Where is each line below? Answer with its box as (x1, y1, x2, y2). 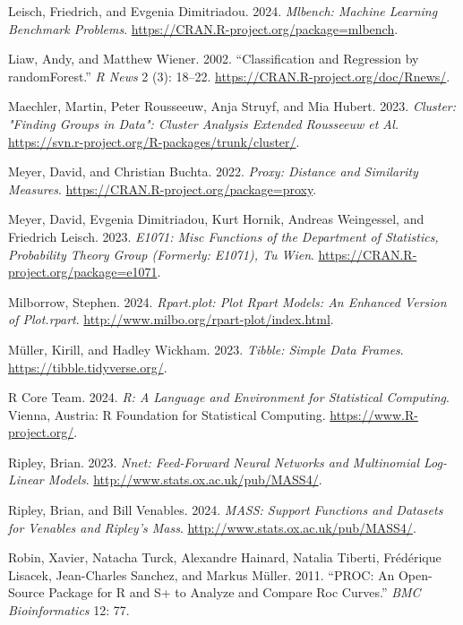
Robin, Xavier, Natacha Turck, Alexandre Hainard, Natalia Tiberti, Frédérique (8, 548, 442, 567)
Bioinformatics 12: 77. (8, 601, 130, 620)
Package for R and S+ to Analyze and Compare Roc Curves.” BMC (48, 583, 421, 602)
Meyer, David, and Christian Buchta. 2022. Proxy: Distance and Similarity (8, 162, 418, 181)
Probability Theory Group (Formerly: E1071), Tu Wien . (8, 244, 314, 263)
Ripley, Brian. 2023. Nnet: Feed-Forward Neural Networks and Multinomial (8, 452, 419, 471)
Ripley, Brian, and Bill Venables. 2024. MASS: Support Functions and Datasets (8, 501, 443, 519)
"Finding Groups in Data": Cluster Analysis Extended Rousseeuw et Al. (8, 114, 399, 133)
